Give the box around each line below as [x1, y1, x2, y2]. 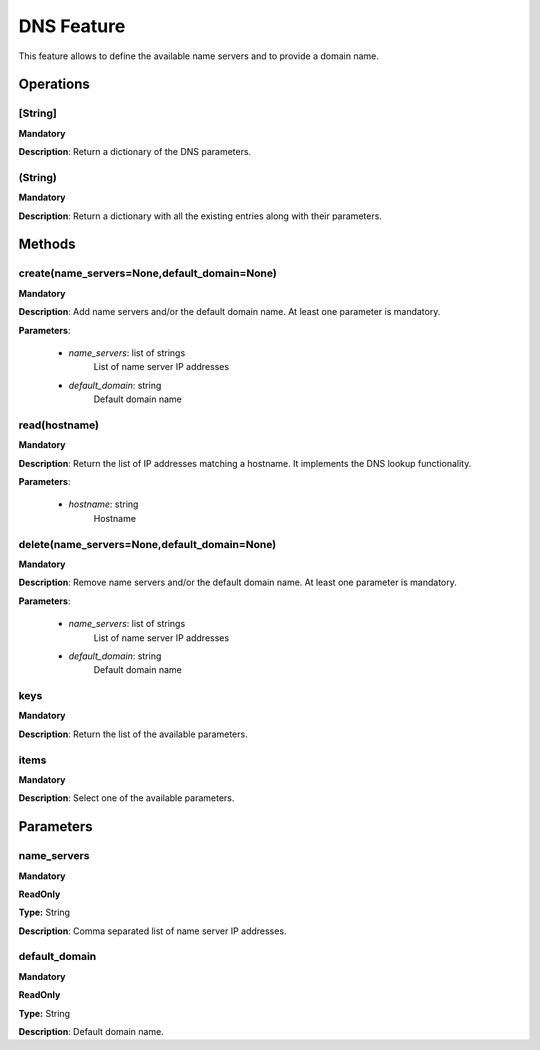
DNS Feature [18, 15, 126, 37]
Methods [18, 236, 76, 253]
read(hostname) [18, 418, 100, 432]
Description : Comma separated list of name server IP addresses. [18, 925, 287, 937]
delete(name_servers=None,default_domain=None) [18, 537, 277, 551]
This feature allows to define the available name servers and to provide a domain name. [18, 50, 380, 62]
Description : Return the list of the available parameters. [18, 728, 249, 740]
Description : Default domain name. [18, 1026, 164, 1038]
